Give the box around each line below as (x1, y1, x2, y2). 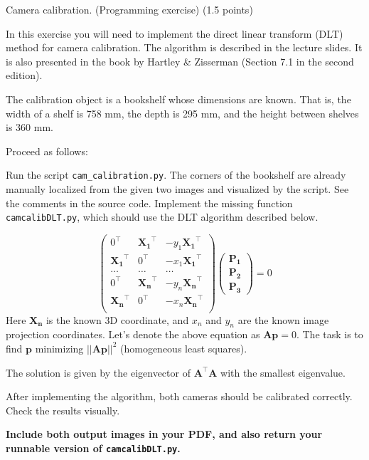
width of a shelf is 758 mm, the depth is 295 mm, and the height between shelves (6, 105, 359, 120)
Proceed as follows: (6, 143, 88, 158)
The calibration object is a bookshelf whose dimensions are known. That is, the (6, 91, 351, 106)
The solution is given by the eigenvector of (6, 365, 191, 380)
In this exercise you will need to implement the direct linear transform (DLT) (6, 26, 343, 41)
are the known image (237, 312, 329, 327)
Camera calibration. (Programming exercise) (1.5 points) (6, 2, 253, 16)
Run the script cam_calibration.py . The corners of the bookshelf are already (6, 167, 346, 182)
